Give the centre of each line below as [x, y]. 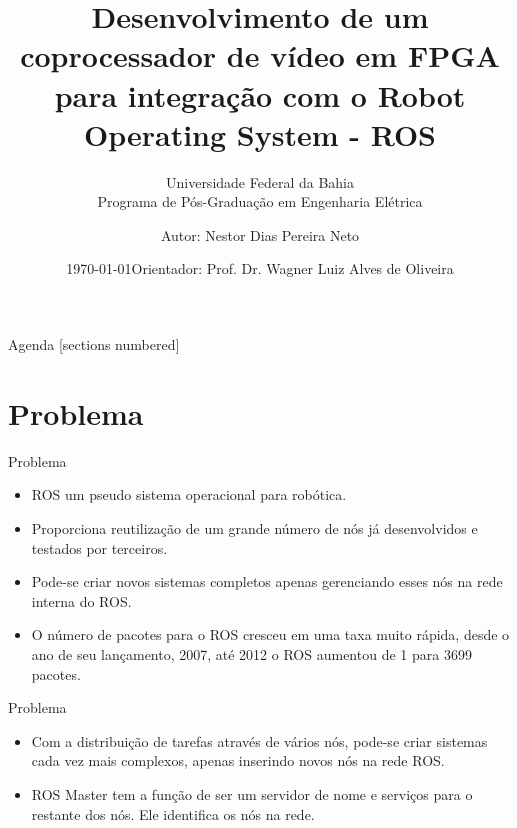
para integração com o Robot [260, 94]
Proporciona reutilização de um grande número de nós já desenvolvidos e [254, 527]
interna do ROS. [81, 600]
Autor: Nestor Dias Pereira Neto [260, 234]
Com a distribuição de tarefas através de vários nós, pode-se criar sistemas [259, 740]
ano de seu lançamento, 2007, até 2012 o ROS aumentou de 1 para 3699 [251, 653]
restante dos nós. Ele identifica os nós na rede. [173, 813]
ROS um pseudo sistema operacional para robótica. [189, 494]
